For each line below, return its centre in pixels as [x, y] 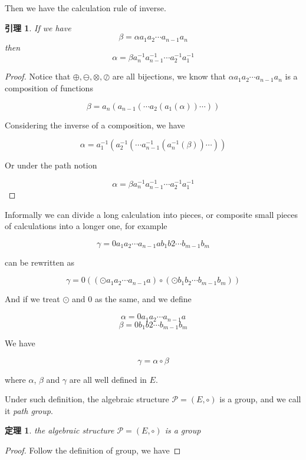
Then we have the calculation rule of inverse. [85, 8]
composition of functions [49, 88]
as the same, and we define [143, 299]
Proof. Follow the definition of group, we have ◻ [93, 450]
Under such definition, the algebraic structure [87, 399]
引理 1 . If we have [38, 27]
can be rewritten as [40, 262]
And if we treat [32, 299]
